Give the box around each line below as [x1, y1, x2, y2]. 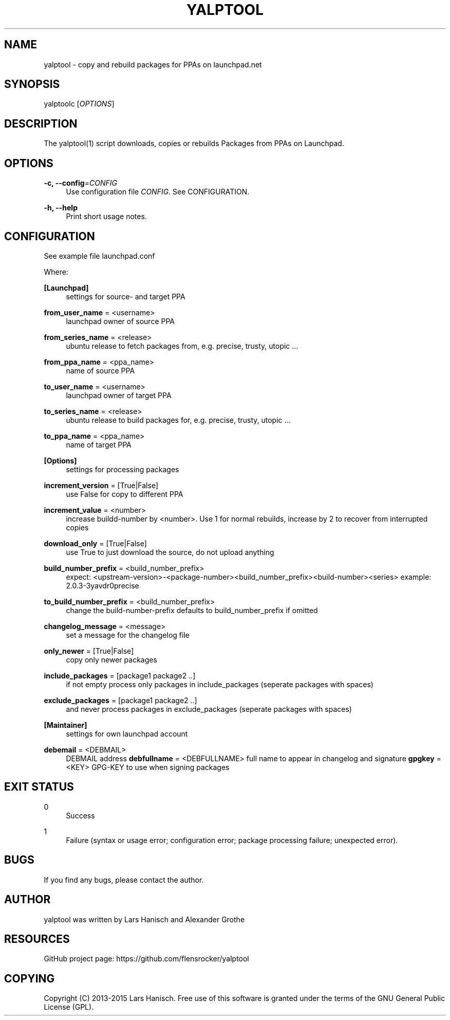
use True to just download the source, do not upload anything [66, 547, 274, 557]
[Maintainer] [44, 720, 87, 729]
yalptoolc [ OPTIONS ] [44, 99, 115, 109]
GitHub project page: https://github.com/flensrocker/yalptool [44, 954, 249, 963]
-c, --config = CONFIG [44, 178, 117, 188]
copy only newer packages [66, 655, 157, 664]
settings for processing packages [66, 464, 179, 474]
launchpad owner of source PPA [66, 316, 175, 326]
